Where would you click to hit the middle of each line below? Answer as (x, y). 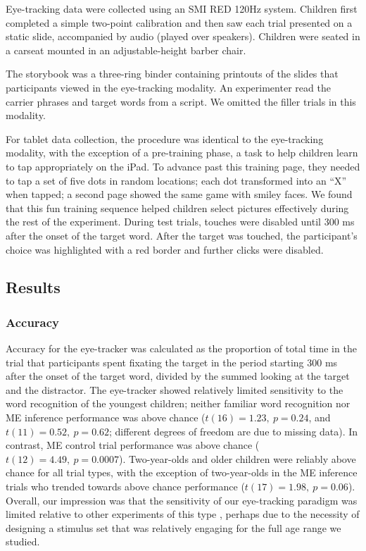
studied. (23, 541)
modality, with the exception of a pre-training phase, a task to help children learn (182, 153)
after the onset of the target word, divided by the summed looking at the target (178, 376)
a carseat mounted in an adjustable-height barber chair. (126, 50)
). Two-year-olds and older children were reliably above (238, 458)
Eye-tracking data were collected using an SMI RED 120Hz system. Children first (182, 8)
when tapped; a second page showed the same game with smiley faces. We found (179, 194)
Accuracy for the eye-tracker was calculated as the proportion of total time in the (181, 348)
